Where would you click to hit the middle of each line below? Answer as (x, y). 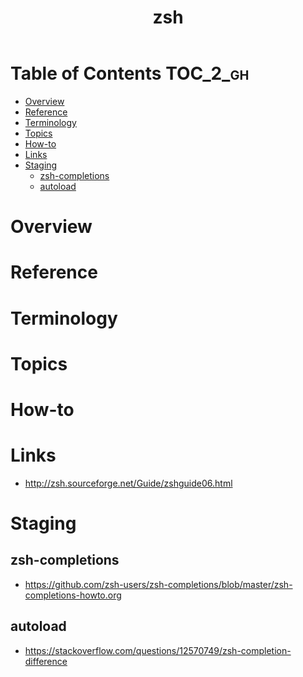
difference (46, 661)
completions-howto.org (73, 595)
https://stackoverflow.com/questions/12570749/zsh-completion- (158, 650)
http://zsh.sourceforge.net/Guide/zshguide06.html (128, 483)
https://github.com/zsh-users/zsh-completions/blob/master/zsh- (158, 584)
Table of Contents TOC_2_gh (130, 73)
